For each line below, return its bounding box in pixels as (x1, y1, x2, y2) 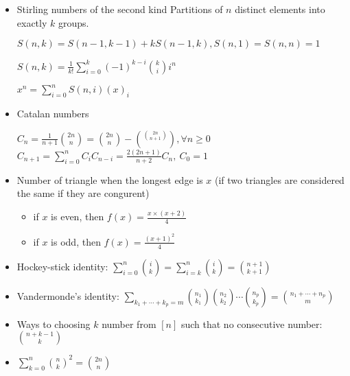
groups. (58, 15, 89, 30)
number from (102, 316, 156, 331)
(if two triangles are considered (215, 172, 345, 187)
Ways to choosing (16, 316, 91, 331)
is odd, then (51, 234, 101, 248)
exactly (16, 15, 47, 30)
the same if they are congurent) (16, 186, 150, 200)
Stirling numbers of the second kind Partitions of (16, 2, 223, 16)
